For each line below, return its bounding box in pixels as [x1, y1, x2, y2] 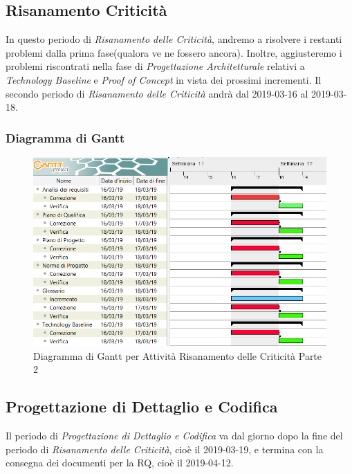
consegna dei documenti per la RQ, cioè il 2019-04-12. [6, 455, 234, 470]
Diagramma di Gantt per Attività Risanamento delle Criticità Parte [33, 348, 322, 363]
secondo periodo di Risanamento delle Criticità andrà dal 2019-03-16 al [6, 86, 308, 100]
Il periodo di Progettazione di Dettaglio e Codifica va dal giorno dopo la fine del [6, 428, 343, 442]
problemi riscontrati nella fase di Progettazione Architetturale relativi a [6, 59, 305, 73]
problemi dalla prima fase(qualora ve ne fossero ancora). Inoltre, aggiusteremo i [6, 45, 342, 60]
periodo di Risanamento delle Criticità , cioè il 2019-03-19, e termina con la [6, 441, 324, 456]
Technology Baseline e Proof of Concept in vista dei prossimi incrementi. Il [6, 72, 322, 86]
